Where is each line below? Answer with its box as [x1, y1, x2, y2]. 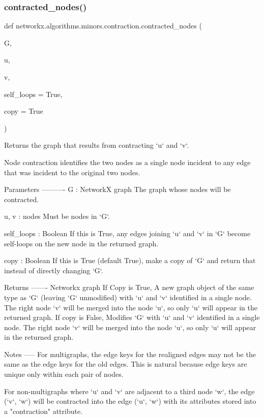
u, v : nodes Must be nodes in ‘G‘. [4, 211, 110, 221]
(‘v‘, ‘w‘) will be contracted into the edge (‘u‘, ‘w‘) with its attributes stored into [4, 396, 256, 406]
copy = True [4, 106, 43, 116]
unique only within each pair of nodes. [4, 369, 124, 379]
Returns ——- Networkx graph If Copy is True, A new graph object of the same [4, 282, 254, 293]
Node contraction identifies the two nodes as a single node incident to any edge [4, 156, 251, 167]
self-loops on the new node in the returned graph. [4, 238, 159, 248]
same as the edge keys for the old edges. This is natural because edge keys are [4, 359, 247, 369]
